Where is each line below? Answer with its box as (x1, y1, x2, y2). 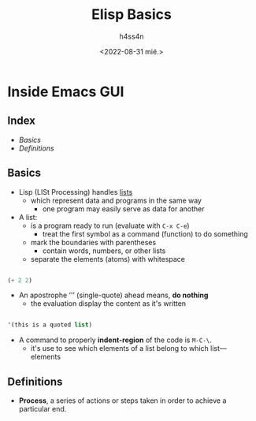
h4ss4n (119, 32, 144, 41)
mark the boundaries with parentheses (30, 237, 157, 247)
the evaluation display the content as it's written (30, 299, 187, 308)
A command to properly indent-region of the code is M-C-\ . (18, 335, 212, 345)
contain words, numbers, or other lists (42, 246, 166, 255)
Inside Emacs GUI (7, 83, 124, 100)
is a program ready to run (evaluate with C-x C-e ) (30, 221, 190, 230)
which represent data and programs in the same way (30, 196, 202, 205)
